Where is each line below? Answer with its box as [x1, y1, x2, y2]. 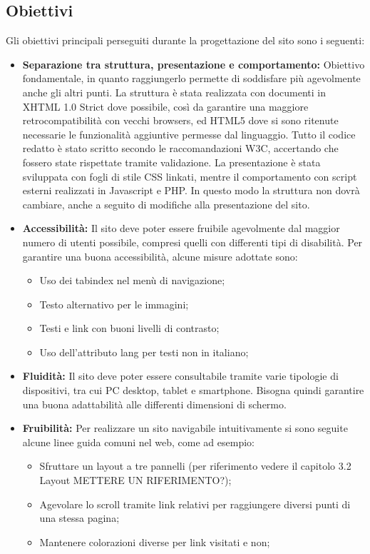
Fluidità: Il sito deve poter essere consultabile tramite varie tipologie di [22, 368, 339, 383]
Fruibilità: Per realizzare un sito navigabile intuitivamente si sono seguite [22, 420, 348, 435]
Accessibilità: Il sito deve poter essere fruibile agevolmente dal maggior [22, 221, 340, 236]
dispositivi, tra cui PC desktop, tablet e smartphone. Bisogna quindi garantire [22, 383, 364, 398]
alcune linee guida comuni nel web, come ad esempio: [22, 434, 255, 449]
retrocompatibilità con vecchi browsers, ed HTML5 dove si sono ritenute [22, 113, 339, 128]
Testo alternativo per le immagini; [39, 296, 189, 311]
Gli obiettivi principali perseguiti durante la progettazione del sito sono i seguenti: [6, 33, 365, 48]
